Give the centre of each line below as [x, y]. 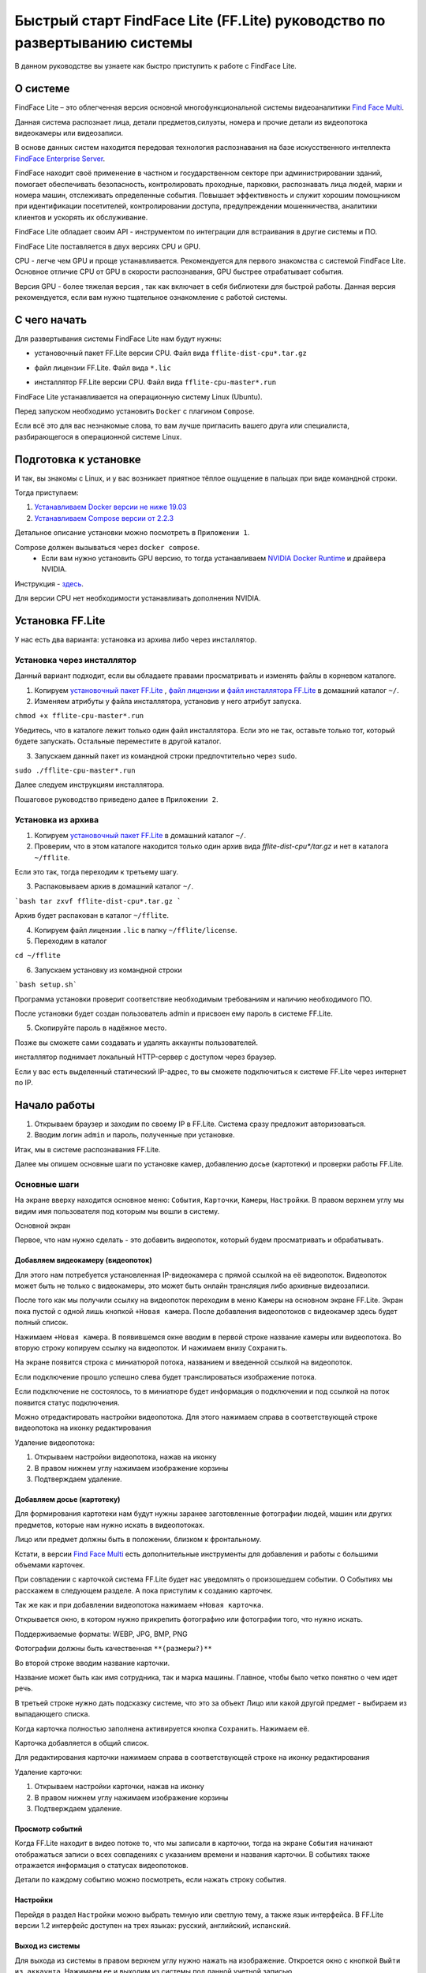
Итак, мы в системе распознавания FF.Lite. [88, 1149]
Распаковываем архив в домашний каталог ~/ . [114, 886]
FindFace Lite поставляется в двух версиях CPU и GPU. [108, 246]
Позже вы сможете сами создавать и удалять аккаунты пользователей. [136, 1043]
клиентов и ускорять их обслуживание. [81, 217]
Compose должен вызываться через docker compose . [107, 547]
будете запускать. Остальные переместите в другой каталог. [118, 741]
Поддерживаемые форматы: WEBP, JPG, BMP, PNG [101, 1634]
